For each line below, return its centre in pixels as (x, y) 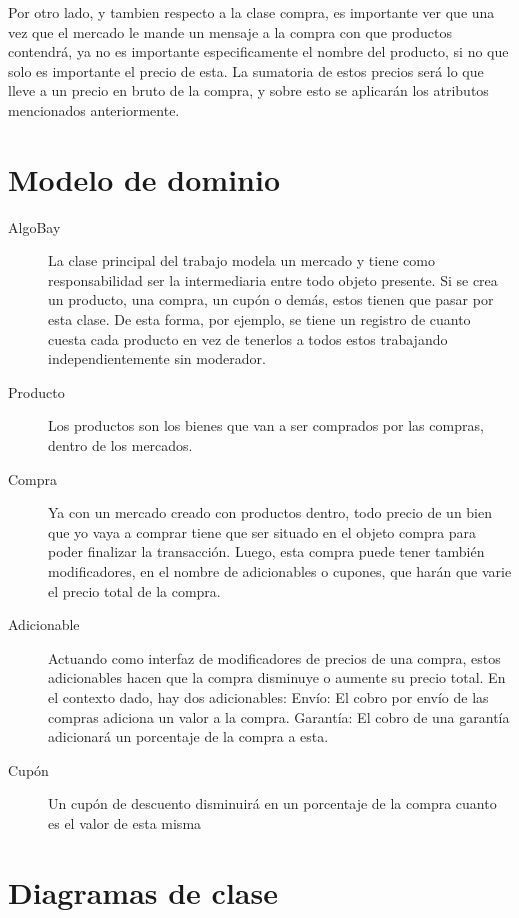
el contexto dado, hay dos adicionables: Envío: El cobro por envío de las (268, 696)
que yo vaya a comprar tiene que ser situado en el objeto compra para (262, 531)
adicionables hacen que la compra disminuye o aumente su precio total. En (277, 677)
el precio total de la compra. (134, 590)
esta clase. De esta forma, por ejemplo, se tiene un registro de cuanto (259, 319)
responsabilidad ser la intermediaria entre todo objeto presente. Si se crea (273, 279)
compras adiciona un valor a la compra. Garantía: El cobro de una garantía (279, 716)
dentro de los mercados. (120, 445)
